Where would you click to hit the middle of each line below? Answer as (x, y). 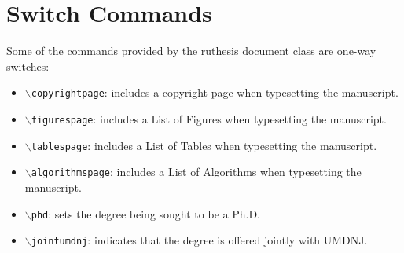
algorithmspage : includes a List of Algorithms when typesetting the (196, 172)
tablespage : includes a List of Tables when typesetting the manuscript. (204, 145)
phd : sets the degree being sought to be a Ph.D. (145, 213)
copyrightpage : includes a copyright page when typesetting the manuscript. (215, 92)
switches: (28, 66)
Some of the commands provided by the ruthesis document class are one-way (191, 51)
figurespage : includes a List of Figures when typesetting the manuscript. (209, 118)
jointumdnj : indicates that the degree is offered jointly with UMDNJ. (199, 240)
